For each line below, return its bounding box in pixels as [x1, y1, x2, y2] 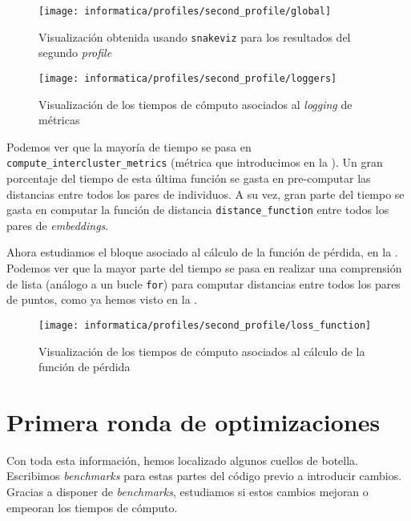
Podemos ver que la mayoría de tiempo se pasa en [6, 138, 252, 155]
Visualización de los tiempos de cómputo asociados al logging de [38, 95, 353, 112]
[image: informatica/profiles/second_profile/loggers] [38, 72, 337, 84]
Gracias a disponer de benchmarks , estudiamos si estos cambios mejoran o [6, 483, 369, 500]
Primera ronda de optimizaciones [6, 405, 381, 438]
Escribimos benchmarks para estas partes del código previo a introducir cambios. [6, 467, 402, 484]
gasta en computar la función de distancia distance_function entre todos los [6, 201, 389, 218]
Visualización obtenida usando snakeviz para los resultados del [38, 28, 351, 45]
